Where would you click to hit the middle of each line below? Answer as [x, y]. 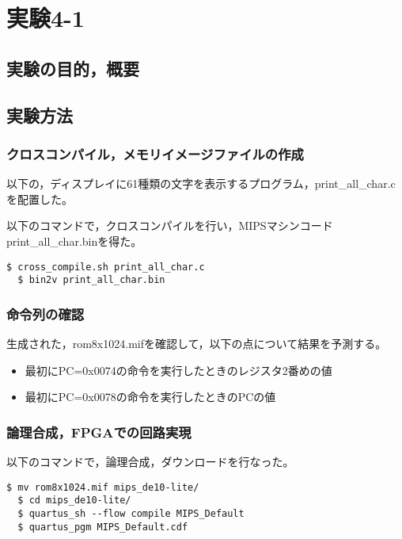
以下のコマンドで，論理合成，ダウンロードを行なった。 [150, 462]
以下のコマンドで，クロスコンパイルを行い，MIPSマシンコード [170, 226]
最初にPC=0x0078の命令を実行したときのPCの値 [150, 397]
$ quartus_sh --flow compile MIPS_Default [131, 513]
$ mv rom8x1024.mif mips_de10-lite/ [103, 487]
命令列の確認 [46, 313]
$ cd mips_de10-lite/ [74, 501]
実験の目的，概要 [73, 68]
